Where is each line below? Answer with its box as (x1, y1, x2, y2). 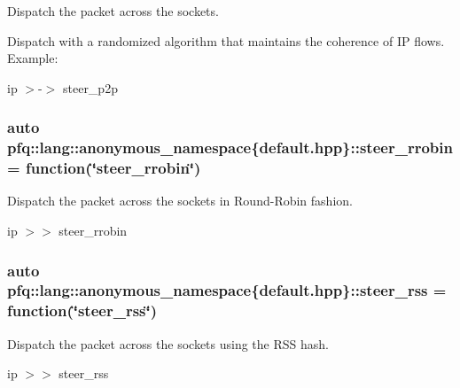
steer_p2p (62, 78, 118, 97)
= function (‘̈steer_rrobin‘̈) (7, 157, 201, 179)
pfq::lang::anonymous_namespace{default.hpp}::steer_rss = (7, 279, 447, 301)
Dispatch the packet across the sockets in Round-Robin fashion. (7, 191, 353, 210)
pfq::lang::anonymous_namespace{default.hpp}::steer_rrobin (7, 136, 453, 159)
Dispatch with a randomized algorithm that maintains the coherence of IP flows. (7, 31, 445, 50)
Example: (7, 49, 58, 67)
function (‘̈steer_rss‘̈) (7, 299, 158, 322)
